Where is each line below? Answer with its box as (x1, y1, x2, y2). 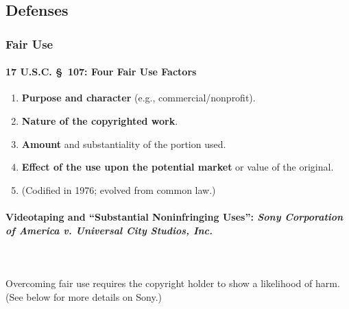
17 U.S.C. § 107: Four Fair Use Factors (5, 64, 197, 79)
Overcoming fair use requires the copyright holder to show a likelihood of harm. (5, 275, 340, 290)
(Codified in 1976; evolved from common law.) (21, 182, 216, 197)
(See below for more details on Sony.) (5, 289, 163, 304)
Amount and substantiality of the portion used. (21, 136, 226, 151)
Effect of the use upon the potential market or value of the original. (21, 160, 334, 174)
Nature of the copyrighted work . (21, 114, 178, 128)
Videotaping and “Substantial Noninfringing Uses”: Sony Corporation (5, 209, 344, 223)
